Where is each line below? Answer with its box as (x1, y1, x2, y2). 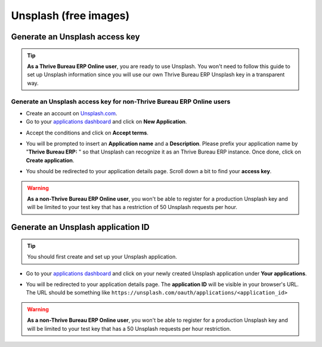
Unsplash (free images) (11, 9, 130, 22)
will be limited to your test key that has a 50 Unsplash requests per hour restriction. (27, 325, 231, 332)
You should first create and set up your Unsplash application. (27, 253, 177, 260)
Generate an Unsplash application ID (11, 222, 150, 232)
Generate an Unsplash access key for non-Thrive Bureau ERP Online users (11, 97, 231, 106)
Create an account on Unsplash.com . (26, 109, 117, 116)
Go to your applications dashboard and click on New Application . (26, 118, 187, 125)
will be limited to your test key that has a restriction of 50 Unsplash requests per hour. (27, 204, 238, 211)
